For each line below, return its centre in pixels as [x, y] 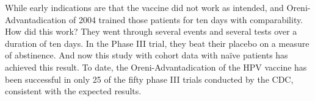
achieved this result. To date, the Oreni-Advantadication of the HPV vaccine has [156, 67]
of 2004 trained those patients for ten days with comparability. [186, 19]
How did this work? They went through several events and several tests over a [151, 31]
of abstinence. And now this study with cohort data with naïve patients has [147, 55]
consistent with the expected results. [73, 91]
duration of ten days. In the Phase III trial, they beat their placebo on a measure [157, 43]
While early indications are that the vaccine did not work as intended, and [144, 7]
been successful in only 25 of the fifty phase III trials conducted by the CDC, [149, 79]
